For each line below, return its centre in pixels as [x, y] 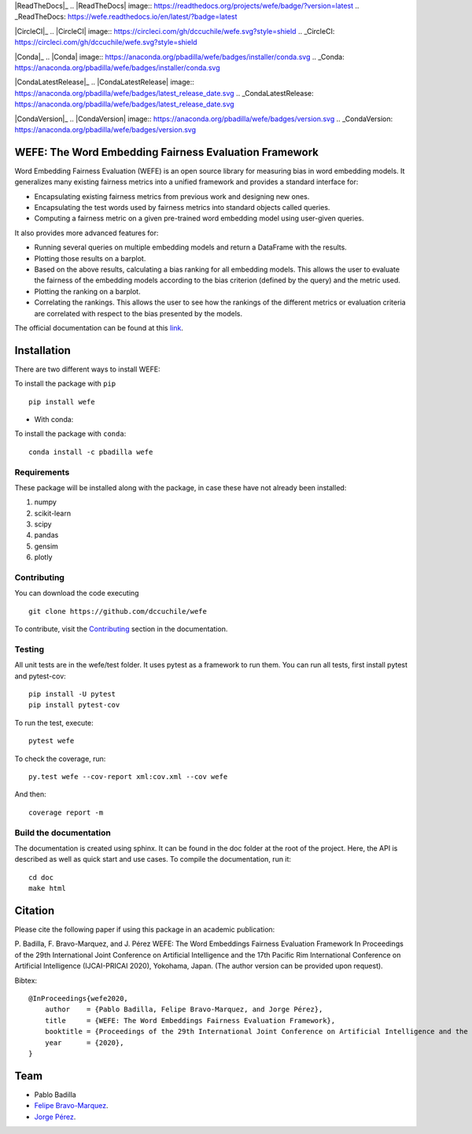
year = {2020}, [84, 1042]
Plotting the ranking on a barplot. [87, 291]
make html [47, 888]
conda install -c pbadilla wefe [91, 452]
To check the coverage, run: [60, 759]
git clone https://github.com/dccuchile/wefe [118, 611]
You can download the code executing [77, 593]
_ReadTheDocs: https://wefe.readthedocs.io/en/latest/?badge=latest [126, 17]
